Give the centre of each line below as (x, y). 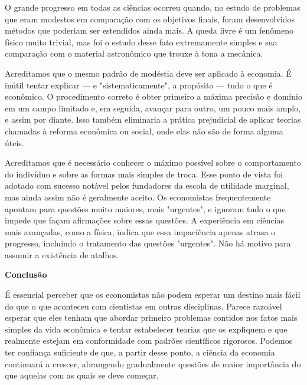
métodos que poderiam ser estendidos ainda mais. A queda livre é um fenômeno (149, 30)
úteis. (14, 142)
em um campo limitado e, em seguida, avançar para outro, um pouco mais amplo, (153, 108)
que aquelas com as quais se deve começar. (82, 375)
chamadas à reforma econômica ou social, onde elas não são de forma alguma (144, 131)
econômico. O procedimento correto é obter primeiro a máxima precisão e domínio (153, 96)
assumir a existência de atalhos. (62, 254)
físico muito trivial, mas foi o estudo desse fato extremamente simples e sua (141, 42)
